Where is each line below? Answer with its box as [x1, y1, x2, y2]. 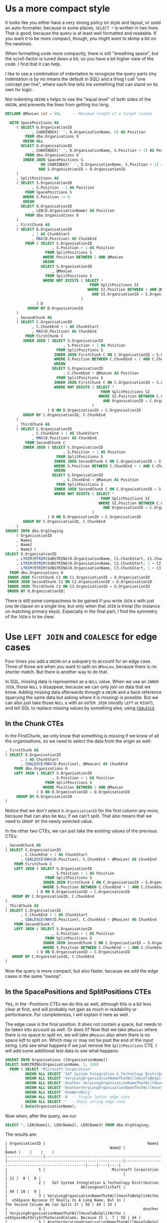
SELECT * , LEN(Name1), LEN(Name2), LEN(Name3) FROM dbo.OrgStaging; [5, 1122, 150, 1128]
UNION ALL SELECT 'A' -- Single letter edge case [25, 1094, 130, 1099]
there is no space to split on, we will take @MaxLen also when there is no [5, 1031, 150, 1038]
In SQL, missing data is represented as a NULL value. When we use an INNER [5, 679, 159, 684]
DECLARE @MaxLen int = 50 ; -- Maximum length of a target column [5, 111, 153, 116]
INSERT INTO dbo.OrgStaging [5, 528, 64, 533]
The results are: [5, 1131, 37, 1138]
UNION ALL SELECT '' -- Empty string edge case [25, 1099, 126, 1104]
